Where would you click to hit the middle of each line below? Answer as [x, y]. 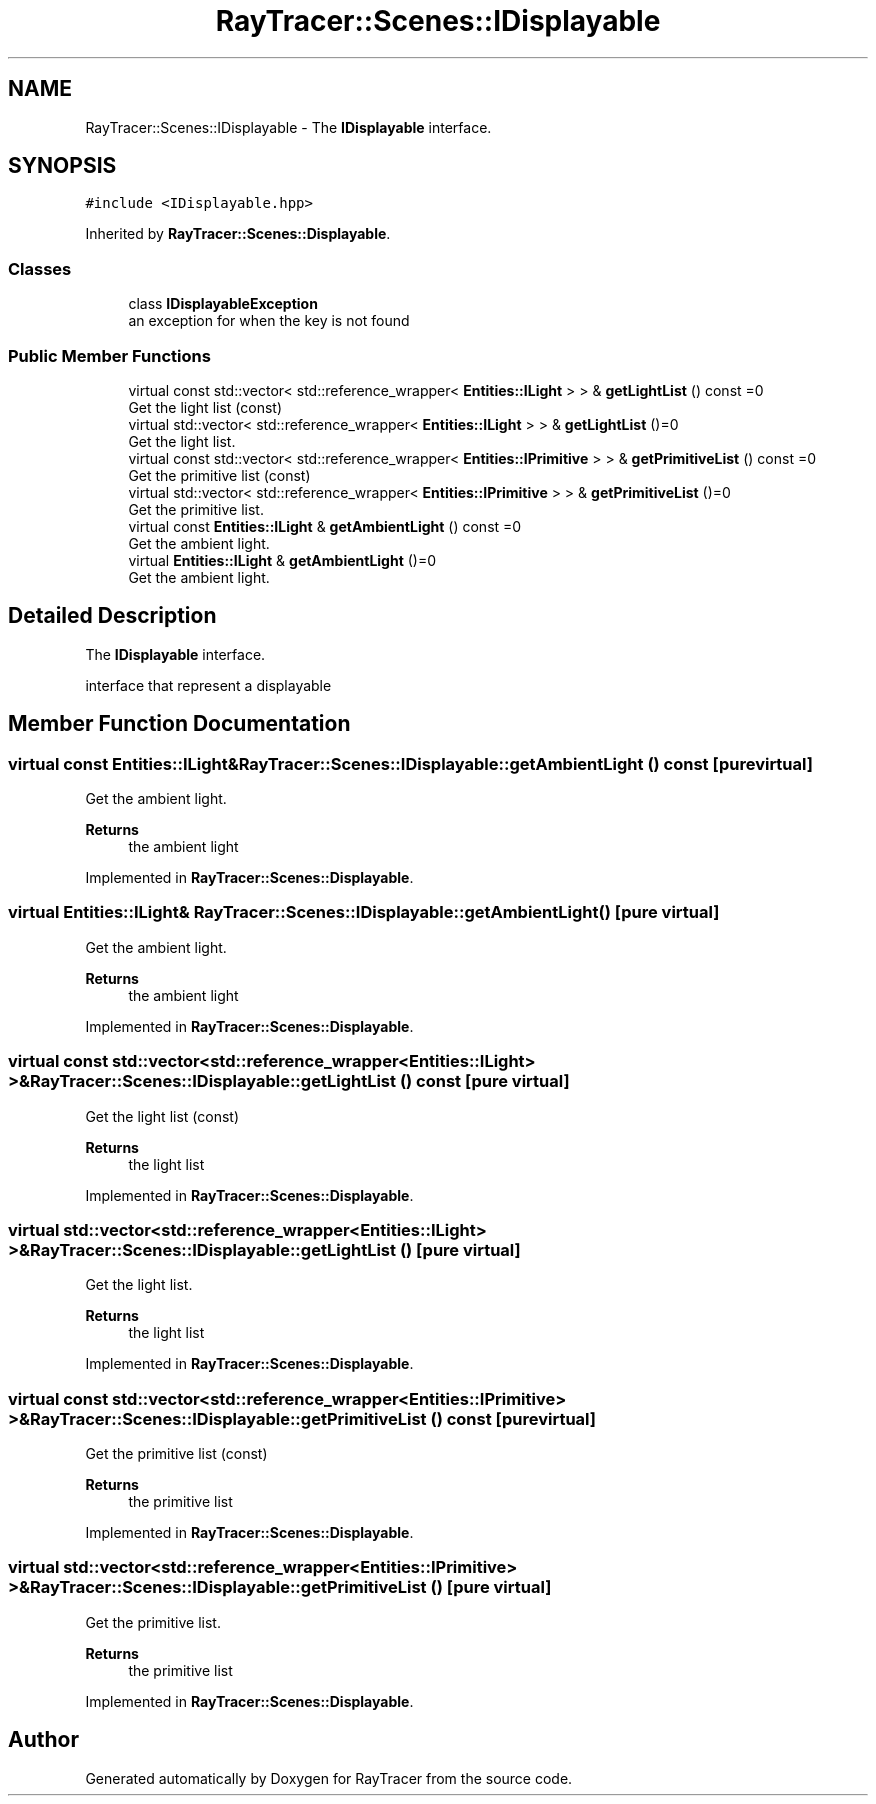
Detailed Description [112, 616]
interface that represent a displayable [208, 685]
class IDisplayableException [223, 304]
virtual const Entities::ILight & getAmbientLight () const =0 [325, 526]
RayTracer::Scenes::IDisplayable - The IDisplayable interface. [288, 127]
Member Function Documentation [179, 724]
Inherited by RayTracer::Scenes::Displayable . [238, 234]
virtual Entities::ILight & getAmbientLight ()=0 [282, 560]
